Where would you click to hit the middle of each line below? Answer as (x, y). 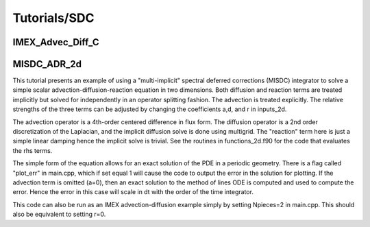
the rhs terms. (33, 150)
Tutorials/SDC (53, 18)
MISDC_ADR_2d (47, 64)
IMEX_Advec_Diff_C (56, 42)
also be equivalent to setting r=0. (59, 214)
